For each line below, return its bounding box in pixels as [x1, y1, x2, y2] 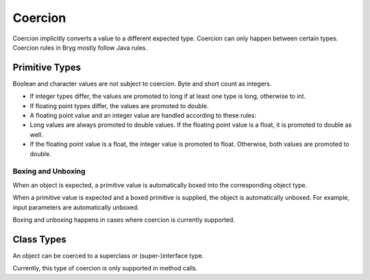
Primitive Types [12, 62, 82, 73]
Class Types [12, 233, 66, 245]
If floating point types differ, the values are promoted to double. [29, 101, 209, 110]
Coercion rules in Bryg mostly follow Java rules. [12, 43, 147, 51]
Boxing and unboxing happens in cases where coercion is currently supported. [12, 216, 236, 224]
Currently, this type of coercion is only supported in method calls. [12, 264, 198, 272]
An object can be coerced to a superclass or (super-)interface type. [12, 251, 204, 259]
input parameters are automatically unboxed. [12, 203, 140, 212]
